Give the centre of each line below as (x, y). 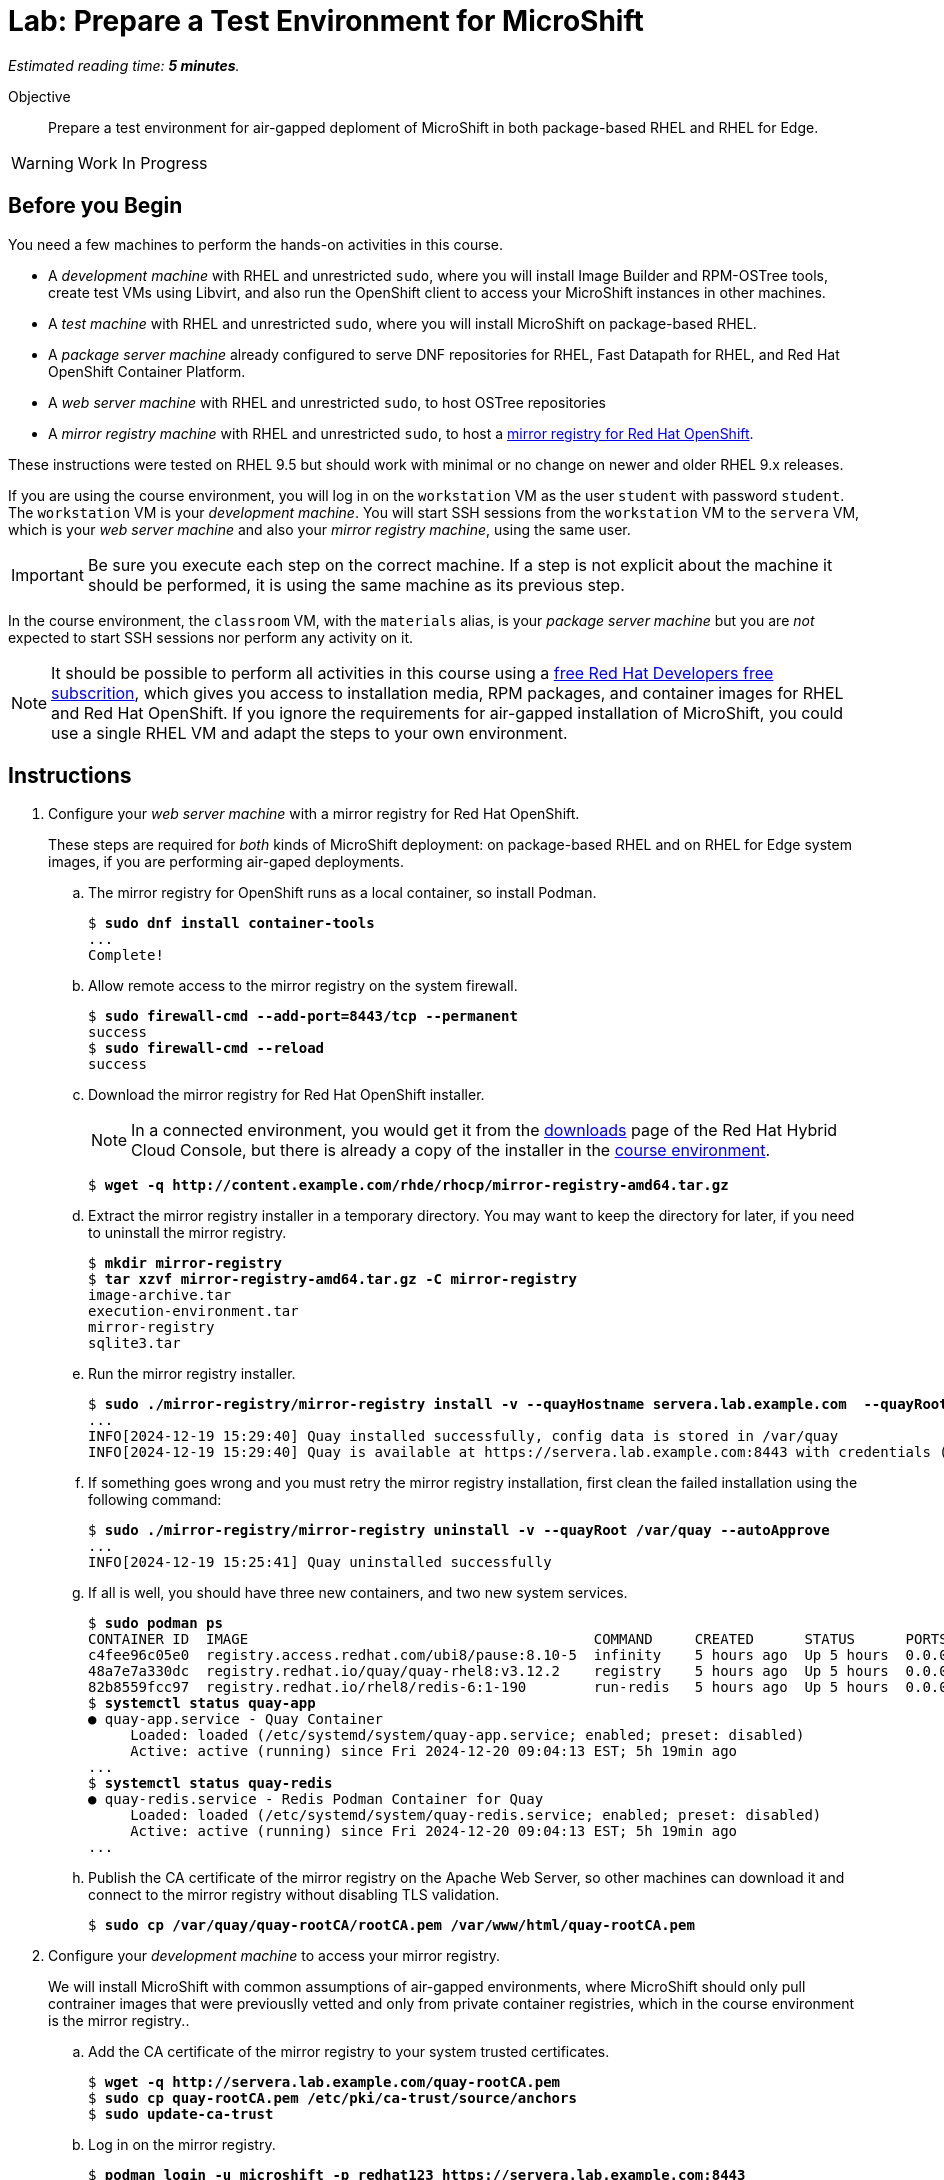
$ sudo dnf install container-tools (231, 923)
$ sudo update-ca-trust (181, 2114)
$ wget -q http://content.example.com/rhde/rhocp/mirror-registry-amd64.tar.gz (408, 1185)
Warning (42, 162)
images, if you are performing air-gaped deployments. (226, 862)
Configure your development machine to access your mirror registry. (274, 1956)
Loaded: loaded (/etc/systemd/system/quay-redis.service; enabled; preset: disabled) (476, 1815)
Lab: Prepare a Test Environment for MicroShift (326, 21)
